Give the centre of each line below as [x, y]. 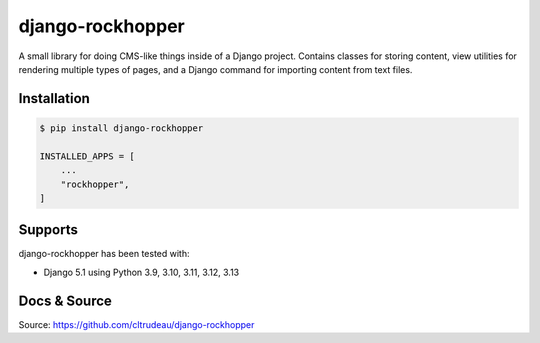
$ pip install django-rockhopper [121, 128]
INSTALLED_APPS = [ [87, 156]
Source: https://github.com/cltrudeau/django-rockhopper [136, 324]
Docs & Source [65, 300]
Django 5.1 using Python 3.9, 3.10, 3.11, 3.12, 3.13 [141, 272]
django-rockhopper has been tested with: [104, 254]
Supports [48, 230]
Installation [54, 98]
